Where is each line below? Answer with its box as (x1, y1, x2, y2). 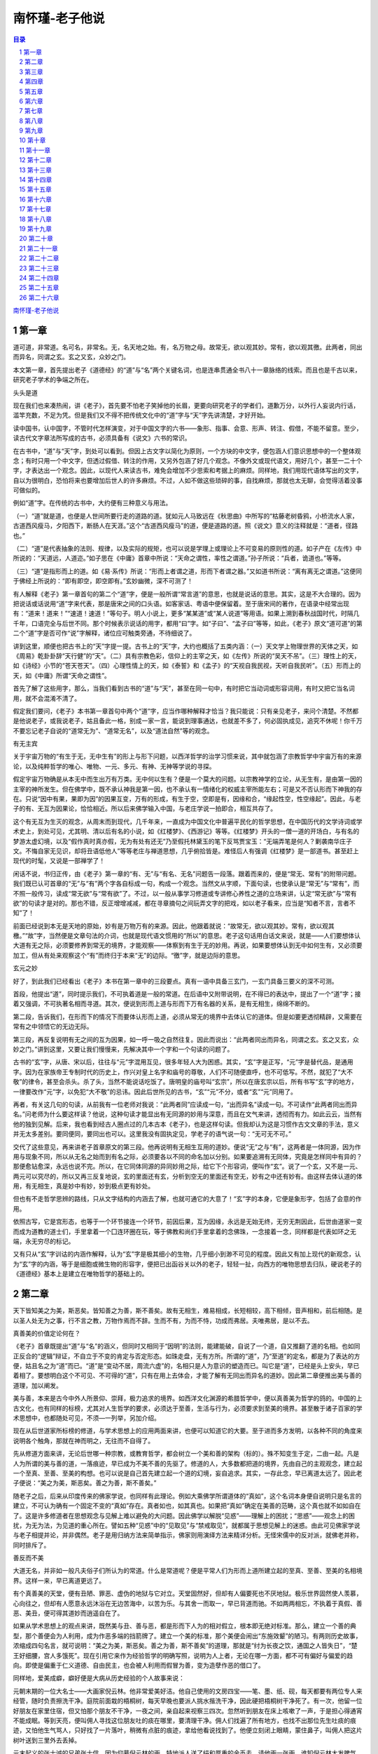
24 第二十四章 (19, 274, 59, 282)
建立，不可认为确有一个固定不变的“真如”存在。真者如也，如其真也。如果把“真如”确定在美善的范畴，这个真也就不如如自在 (13, 1501, 361, 1510)
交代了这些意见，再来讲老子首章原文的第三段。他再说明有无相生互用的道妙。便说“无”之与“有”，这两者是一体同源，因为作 (13, 1142, 361, 1151)
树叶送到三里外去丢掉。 (13, 1736, 80, 1744)
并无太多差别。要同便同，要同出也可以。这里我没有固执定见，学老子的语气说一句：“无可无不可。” (13, 1130, 292, 1138)
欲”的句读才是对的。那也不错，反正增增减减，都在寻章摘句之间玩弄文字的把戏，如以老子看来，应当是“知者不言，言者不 (13, 899, 356, 907)
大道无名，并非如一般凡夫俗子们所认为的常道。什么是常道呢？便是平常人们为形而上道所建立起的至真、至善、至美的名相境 (13, 1567, 363, 1575)
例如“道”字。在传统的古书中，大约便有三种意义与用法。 (13, 499, 172, 507)
